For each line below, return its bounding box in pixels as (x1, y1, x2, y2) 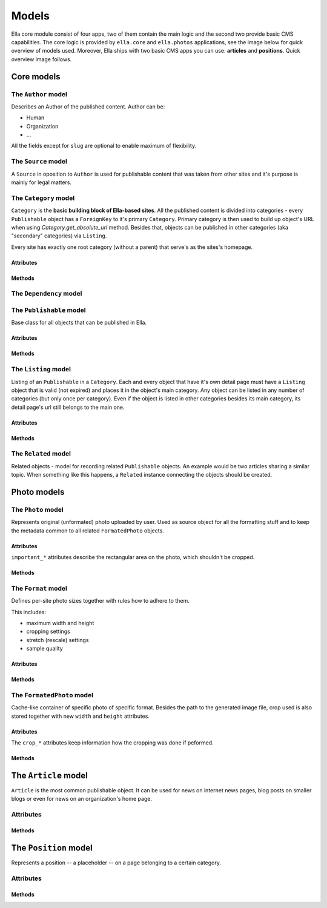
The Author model (11, 90, 68, 98)
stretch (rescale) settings (26, 636, 89, 643)
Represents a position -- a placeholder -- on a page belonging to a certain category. (11, 859, 221, 866)
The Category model (11, 194, 75, 202)
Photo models (11, 487, 65, 497)
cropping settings (26, 628, 71, 635)
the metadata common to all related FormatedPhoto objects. (11, 527, 165, 534)
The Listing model (11, 365, 71, 374)
